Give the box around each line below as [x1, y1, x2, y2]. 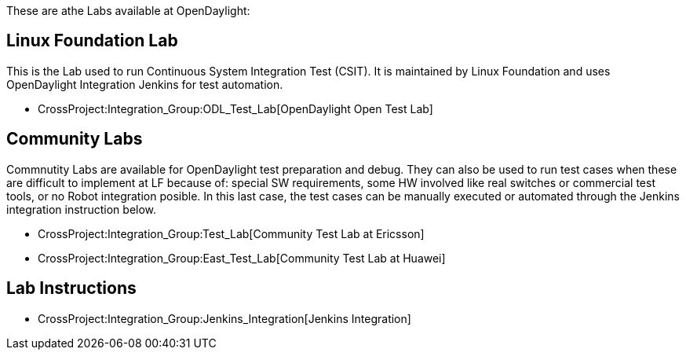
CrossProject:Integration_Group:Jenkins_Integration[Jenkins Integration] [38, 311, 411, 325]
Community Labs [6, 129, 143, 149]
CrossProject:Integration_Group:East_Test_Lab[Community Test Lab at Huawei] [38, 251, 446, 265]
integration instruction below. [6, 202, 157, 216]
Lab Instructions [6, 278, 137, 299]
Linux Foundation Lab [6, 31, 178, 51]
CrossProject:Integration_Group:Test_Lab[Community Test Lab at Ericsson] [38, 226, 425, 240]
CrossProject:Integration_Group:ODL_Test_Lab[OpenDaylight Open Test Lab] [38, 101, 433, 116]
